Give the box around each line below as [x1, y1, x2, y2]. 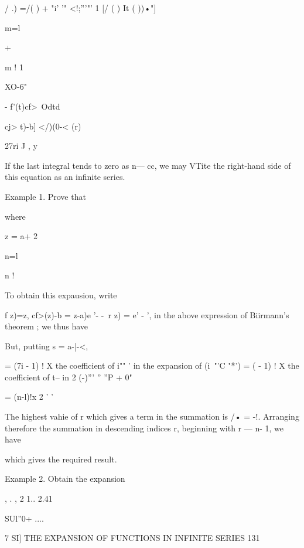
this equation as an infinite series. [5, 171, 125, 183]
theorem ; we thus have [5, 320, 88, 332]
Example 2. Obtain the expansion [5, 472, 125, 485]
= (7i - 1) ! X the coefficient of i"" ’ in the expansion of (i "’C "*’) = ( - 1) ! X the [5, 359, 299, 372]
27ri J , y [5, 139, 37, 152]
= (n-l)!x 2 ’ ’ [5, 390, 53, 403]
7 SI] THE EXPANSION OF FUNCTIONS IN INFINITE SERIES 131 [5, 532, 260, 544]
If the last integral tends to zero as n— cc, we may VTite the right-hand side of [5, 159, 291, 171]
